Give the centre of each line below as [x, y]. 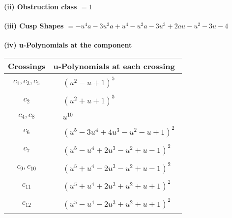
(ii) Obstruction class [41, 6]
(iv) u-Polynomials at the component [68, 45]
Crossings [27, 66]
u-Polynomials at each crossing [114, 66]
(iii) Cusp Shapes [34, 26]
